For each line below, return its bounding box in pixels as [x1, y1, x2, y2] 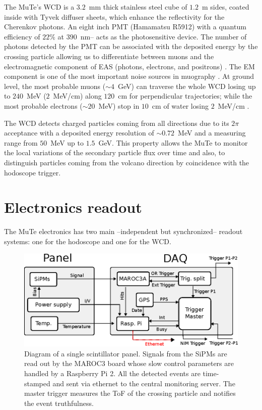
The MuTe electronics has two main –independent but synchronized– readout [4, 226, 243, 237]
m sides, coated [202, 2, 249, 12]
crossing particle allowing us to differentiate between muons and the [4, 51, 214, 61]
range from [4, 137, 38, 148]
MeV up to [50, 137, 84, 148]
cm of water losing [152, 100, 209, 111]
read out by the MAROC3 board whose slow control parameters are [24, 358, 234, 369]
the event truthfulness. [24, 397, 94, 408]
